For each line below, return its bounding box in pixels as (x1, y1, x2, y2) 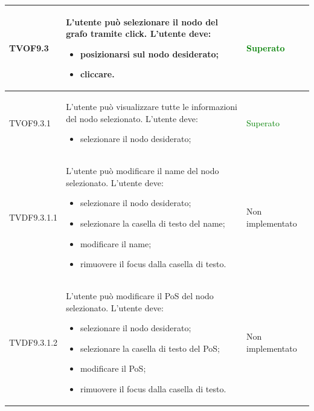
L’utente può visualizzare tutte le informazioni (66, 100, 237, 113)
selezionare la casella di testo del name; (80, 216, 225, 229)
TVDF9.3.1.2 (9, 335, 58, 348)
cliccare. (80, 68, 115, 80)
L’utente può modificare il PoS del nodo (66, 289, 214, 302)
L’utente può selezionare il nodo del (66, 15, 218, 28)
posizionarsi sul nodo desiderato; (80, 47, 219, 60)
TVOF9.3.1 (9, 116, 51, 129)
